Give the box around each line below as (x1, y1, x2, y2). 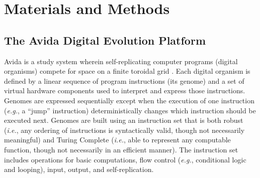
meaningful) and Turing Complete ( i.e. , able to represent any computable (4, 134, 231, 145)
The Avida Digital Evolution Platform (4, 32, 206, 48)
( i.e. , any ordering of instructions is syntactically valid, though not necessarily (4, 124, 245, 135)
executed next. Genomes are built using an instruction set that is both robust (4, 115, 243, 125)
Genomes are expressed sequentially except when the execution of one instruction (4, 95, 254, 105)
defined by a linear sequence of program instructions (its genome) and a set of (4, 75, 244, 86)
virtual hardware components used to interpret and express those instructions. (4, 85, 245, 96)
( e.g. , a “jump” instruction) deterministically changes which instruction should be (4, 105, 256, 115)
